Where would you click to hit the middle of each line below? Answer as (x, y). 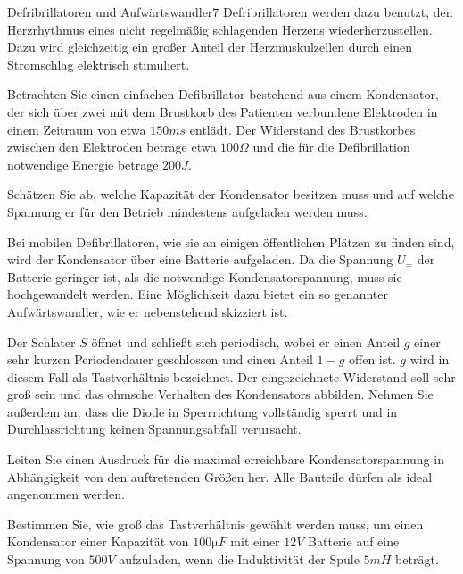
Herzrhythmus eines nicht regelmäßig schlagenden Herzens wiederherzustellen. (220, 29)
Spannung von (46, 559)
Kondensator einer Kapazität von (98, 541)
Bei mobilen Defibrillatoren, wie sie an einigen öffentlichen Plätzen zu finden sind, (231, 241)
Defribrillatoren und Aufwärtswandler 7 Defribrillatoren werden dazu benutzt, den (230, 12)
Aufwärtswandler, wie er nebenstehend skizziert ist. (148, 311)
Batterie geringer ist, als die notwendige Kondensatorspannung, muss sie (205, 276)
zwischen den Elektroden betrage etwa (112, 147)
